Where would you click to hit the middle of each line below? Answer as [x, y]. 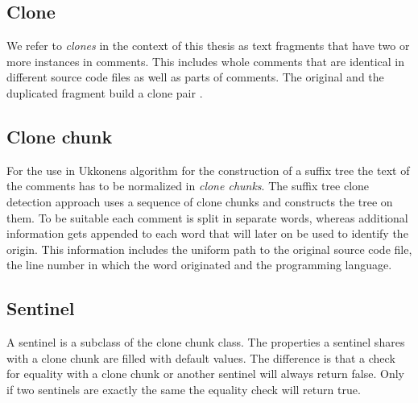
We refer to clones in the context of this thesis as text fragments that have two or [208, 46]
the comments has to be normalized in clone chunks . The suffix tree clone [188, 186]
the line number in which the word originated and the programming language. [199, 265]
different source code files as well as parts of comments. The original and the [195, 77]
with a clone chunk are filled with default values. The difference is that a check [201, 357]
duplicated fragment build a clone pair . [105, 92]
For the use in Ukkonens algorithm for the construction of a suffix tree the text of [208, 170]
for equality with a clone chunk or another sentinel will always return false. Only [205, 374]
